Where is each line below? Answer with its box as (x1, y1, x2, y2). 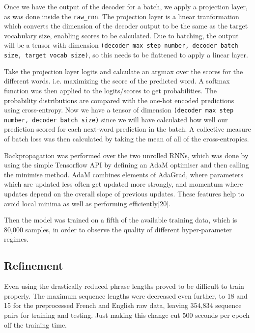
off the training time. (4, 319, 67, 330)
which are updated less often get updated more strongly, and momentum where (4, 179, 243, 189)
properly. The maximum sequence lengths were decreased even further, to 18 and (4, 290, 248, 301)
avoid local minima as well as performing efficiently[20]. (4, 198, 170, 208)
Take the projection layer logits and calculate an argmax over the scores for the (4, 66, 243, 76)
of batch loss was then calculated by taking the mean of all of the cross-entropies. (4, 134, 249, 144)
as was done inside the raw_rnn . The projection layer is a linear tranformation (4, 11, 239, 21)
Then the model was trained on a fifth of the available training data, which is (4, 215, 237, 225)
